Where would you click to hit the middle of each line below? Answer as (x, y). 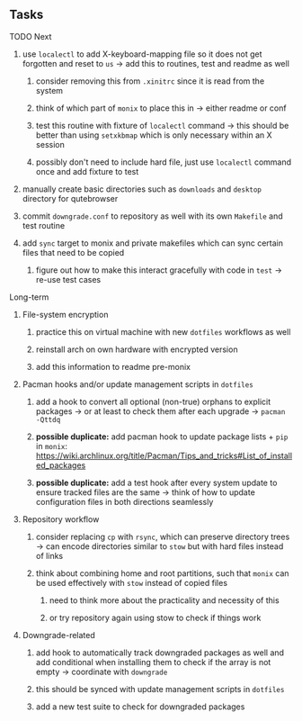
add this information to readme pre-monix (113, 366)
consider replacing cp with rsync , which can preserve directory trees (163, 536)
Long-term (29, 297)
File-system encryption (65, 314)
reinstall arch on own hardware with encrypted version (137, 349)
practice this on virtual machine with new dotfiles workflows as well (163, 331)
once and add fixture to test (87, 171)
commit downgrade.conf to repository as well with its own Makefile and (152, 216)
